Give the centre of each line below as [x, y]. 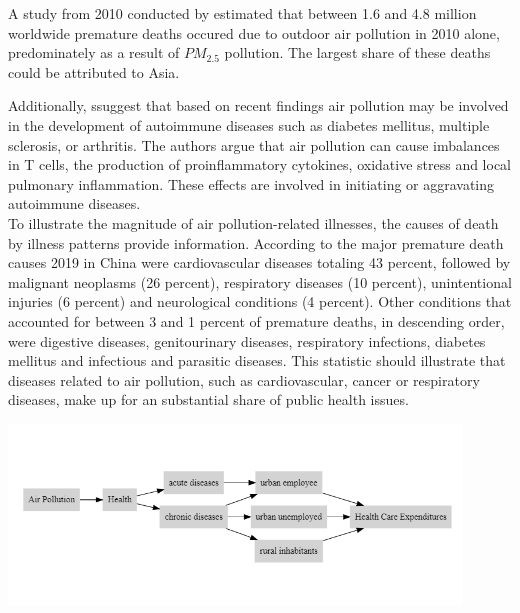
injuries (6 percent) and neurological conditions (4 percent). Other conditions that [260, 301]
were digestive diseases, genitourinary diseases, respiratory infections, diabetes [247, 340]
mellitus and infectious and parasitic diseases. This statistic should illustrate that [257, 360]
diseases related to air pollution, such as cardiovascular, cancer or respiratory [244, 379]
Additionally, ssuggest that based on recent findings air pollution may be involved [258, 105]
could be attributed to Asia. [94, 71]
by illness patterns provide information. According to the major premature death [256, 242]
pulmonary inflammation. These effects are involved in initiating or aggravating [251, 183]
